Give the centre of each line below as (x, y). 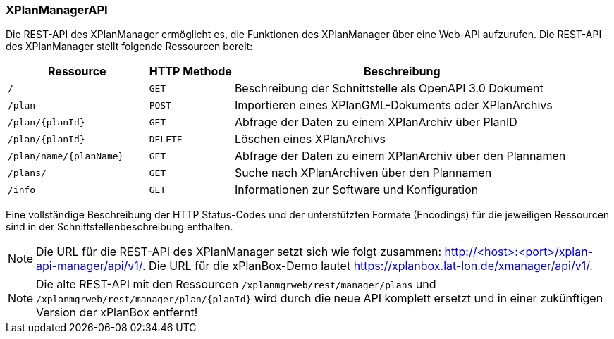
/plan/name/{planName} (66, 156)
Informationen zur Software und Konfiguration (356, 190)
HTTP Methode (190, 72)
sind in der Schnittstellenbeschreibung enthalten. (119, 227)
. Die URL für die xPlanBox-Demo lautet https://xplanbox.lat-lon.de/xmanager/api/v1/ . (367, 266)
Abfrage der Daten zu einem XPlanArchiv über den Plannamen (400, 156)
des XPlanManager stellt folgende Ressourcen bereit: (129, 47)
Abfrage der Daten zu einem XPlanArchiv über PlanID (376, 122)
